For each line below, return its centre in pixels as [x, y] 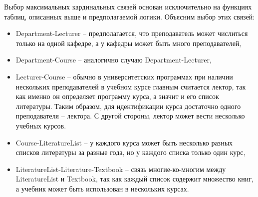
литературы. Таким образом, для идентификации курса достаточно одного [128, 106]
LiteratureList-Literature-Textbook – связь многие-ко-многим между [121, 169]
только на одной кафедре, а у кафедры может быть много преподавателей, [129, 43]
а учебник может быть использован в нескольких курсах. [102, 188]
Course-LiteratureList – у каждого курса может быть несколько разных [124, 142]
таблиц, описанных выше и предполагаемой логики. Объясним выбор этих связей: [129, 16]
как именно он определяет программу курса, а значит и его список [117, 96]
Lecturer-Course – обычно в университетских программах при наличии [124, 76]
